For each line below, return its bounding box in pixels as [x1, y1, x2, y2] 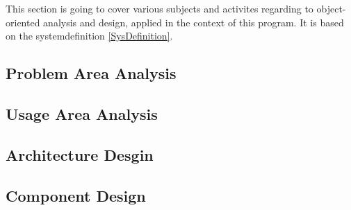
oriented [6, 15, 40, 29]
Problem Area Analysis [6, 62, 177, 84]
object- [316, 1, 346, 15]
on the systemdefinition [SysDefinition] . [6, 28, 173, 43]
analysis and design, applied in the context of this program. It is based [43, 15, 344, 29]
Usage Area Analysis [6, 103, 158, 124]
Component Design [6, 184, 146, 206]
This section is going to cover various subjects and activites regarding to [6, 1, 313, 15]
